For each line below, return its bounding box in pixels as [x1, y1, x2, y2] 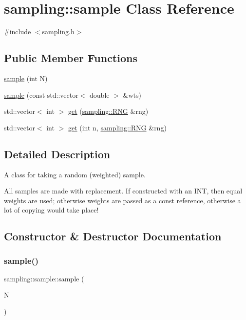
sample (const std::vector [4, 89, 78, 100]
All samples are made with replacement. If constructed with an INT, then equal [4, 186, 243, 196]
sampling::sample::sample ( [4, 273, 84, 283]
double [90, 89, 110, 100]
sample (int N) [4, 73, 48, 83]
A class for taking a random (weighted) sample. [4, 169, 146, 179]
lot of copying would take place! [4, 205, 99, 215]
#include [4, 26, 31, 37]
